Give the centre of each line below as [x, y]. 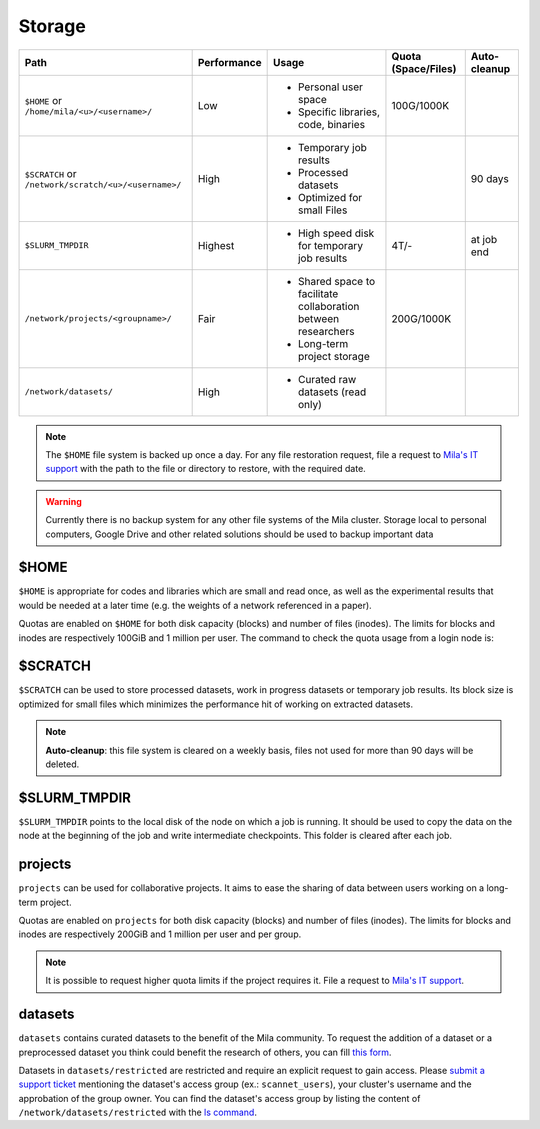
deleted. [62, 764]
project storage [333, 356]
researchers [326, 331]
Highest [216, 245]
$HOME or [43, 101]
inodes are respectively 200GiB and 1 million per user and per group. [160, 934]
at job [484, 239]
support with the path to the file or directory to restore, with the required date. [206, 469]
